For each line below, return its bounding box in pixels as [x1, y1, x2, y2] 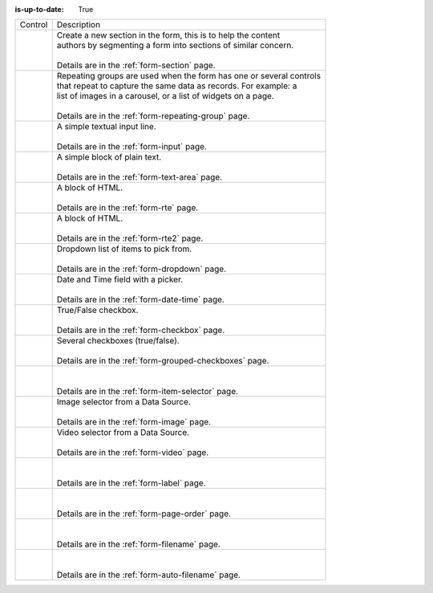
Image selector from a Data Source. [56, 396, 192, 408]
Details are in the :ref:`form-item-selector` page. [56, 386, 239, 397]
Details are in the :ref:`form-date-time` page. [56, 294, 225, 305]
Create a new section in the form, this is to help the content [56, 30, 281, 41]
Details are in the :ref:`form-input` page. [56, 141, 208, 152]
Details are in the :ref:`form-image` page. [56, 416, 212, 428]
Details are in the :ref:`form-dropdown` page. [56, 263, 227, 274]
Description [56, 19, 100, 30]
